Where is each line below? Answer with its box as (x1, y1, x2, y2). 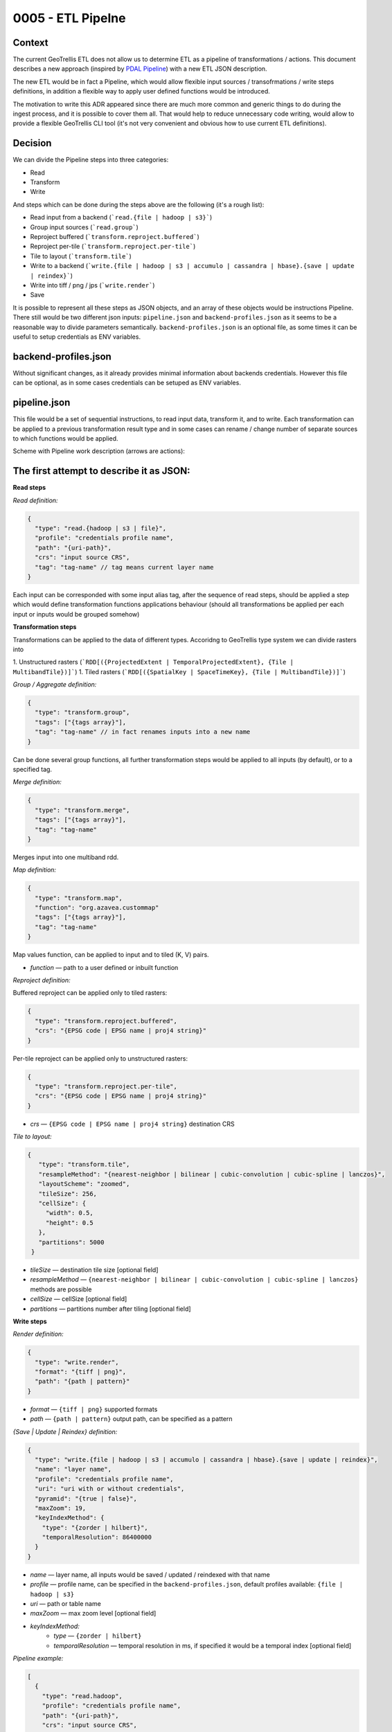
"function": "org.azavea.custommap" (35, 904, 159, 912)
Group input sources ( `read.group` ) (30, 222, 139, 231)
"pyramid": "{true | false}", (35, 1494, 138, 1503)
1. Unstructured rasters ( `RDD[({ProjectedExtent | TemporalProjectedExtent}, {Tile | (12, 658, 294, 666)
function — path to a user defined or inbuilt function (30, 963, 179, 971)
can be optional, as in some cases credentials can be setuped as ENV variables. (12, 378, 242, 387)
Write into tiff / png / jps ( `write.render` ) (30, 281, 155, 289)
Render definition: (12, 1330, 64, 1338)
